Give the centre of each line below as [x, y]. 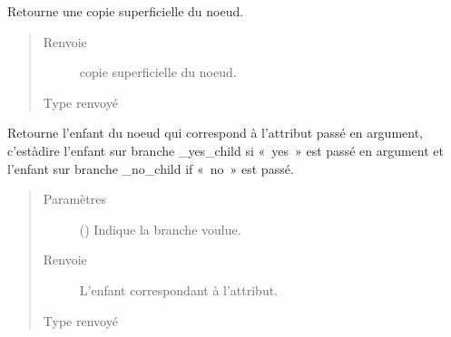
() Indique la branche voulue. [160, 229]
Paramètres [74, 199]
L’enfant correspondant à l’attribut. [179, 289]
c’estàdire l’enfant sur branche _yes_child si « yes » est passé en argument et [225, 150]
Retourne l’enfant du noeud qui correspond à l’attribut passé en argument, [216, 133]
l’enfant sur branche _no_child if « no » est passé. [151, 168]
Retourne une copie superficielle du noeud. [126, 11]
